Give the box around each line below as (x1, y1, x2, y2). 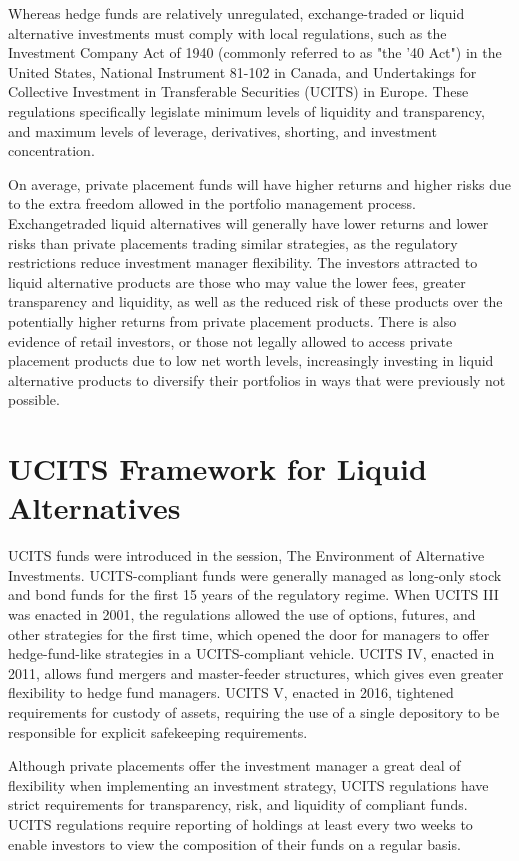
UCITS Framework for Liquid (8, 448, 427, 489)
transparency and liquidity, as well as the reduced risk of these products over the (8, 291, 503, 312)
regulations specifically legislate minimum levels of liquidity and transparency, (8, 100, 485, 121)
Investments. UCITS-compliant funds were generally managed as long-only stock (8, 564, 502, 585)
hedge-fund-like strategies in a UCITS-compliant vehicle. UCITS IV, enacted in (8, 643, 495, 664)
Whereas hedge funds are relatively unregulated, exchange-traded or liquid (8, 3, 465, 23)
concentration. (8, 140, 95, 161)
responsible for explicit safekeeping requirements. (8, 721, 308, 742)
